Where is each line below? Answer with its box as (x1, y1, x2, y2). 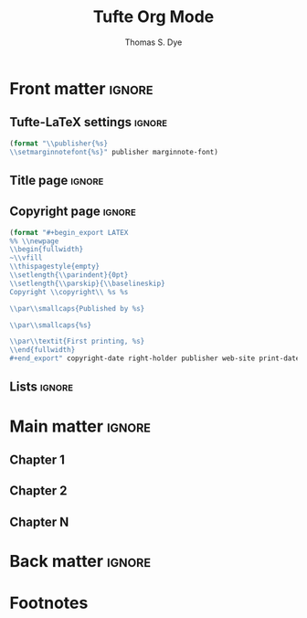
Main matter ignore (9, 416, 152, 436)
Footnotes (9, 592, 89, 613)
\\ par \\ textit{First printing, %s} (9, 336, 145, 346)
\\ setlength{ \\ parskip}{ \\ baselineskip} (9, 279, 166, 288)
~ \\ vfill (9, 253, 43, 262)
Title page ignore (9, 172, 104, 188)
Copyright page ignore (9, 204, 137, 219)
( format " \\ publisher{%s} (9, 139, 108, 148)
